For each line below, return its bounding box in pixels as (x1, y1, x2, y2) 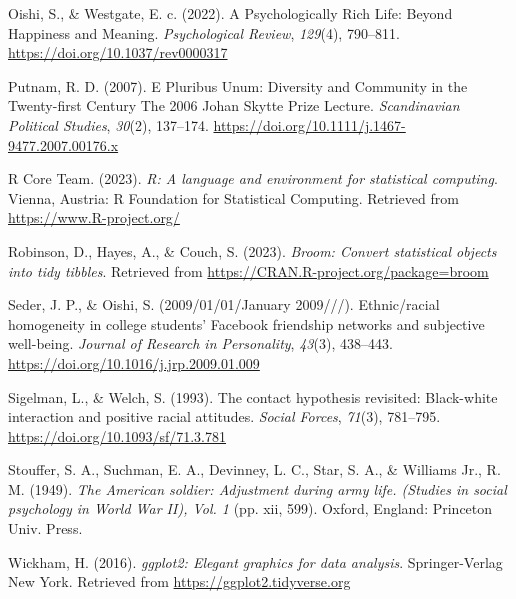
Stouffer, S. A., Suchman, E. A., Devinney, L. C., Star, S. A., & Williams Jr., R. (8, 459, 501, 480)
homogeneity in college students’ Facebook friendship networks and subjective (8, 313, 485, 334)
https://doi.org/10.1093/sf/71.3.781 (8, 425, 227, 446)
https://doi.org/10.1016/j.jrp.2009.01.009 (8, 352, 260, 373)
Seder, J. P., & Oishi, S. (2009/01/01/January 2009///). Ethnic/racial (8, 294, 440, 315)
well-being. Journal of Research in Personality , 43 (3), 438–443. (8, 333, 393, 354)
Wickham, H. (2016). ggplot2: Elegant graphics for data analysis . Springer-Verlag (8, 551, 503, 572)
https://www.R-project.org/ (8, 207, 180, 228)
